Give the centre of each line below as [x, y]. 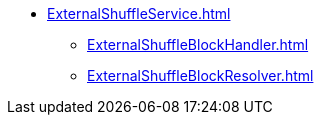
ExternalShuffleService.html [139, 13]
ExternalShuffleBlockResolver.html [200, 75]
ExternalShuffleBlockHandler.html [198, 44]
